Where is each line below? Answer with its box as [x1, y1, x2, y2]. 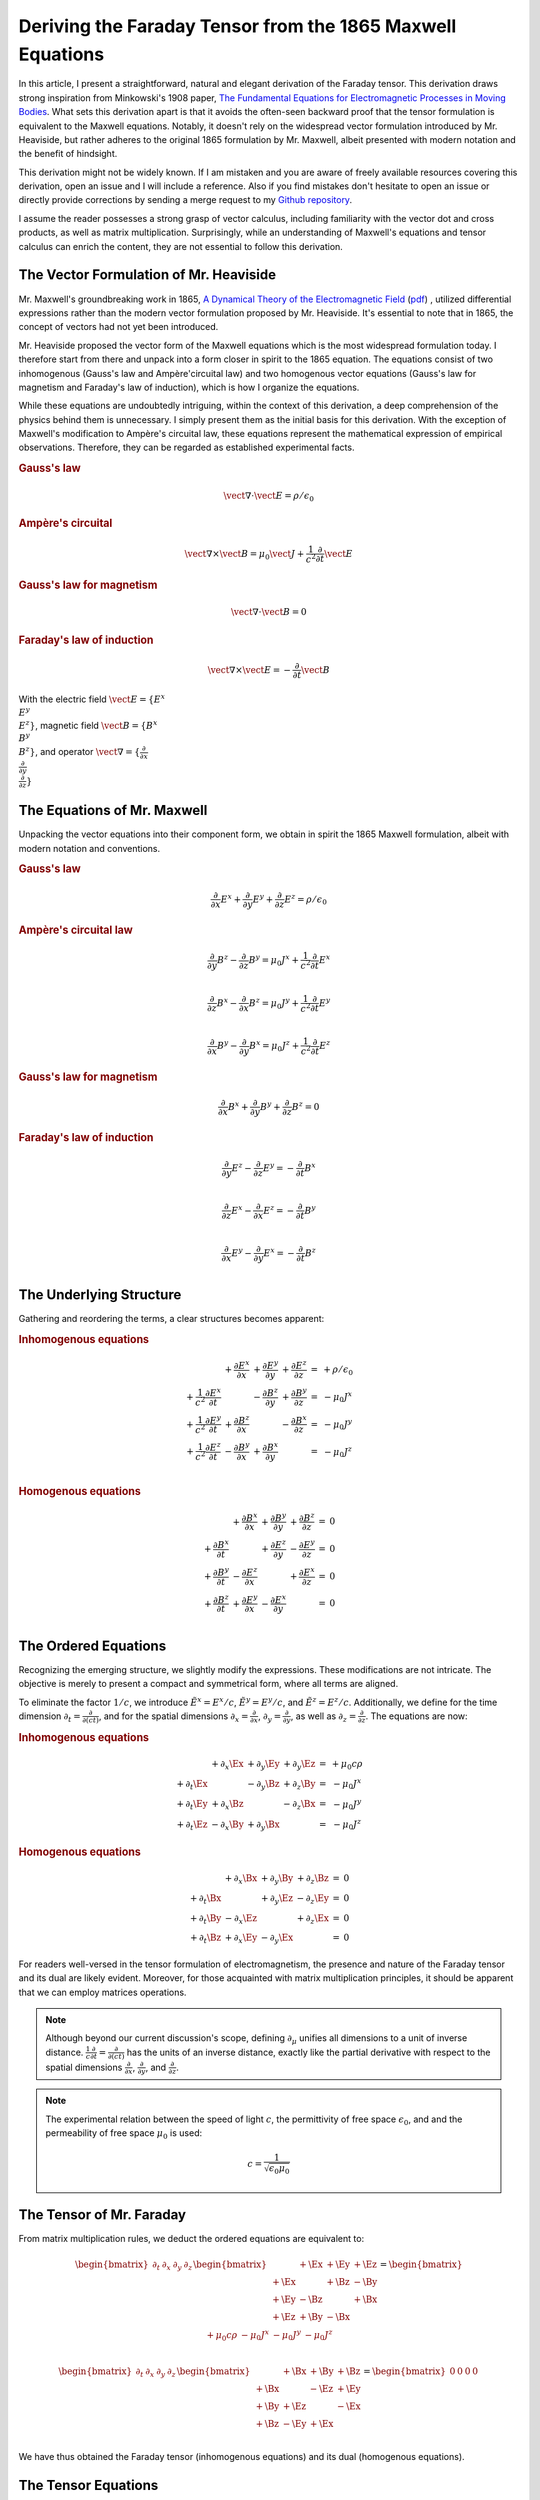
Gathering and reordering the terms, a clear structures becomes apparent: [18, 1313, 325, 1325]
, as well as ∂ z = [290, 1710, 357, 1724]
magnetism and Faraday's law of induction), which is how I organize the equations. [18, 381, 360, 393]
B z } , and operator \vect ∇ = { [18, 745, 140, 758]
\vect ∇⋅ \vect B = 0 [230, 606, 307, 618]
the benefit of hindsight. [18, 148, 118, 160]
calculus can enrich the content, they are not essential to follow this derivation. [18, 240, 344, 252]
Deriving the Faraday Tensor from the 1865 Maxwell [18, 15, 457, 37]
